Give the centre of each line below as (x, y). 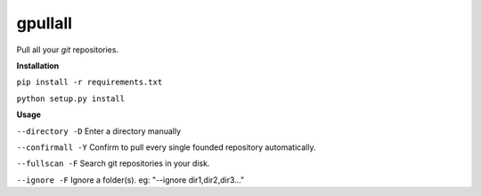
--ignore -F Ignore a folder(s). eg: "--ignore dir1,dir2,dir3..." (130, 180)
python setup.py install (70, 98)
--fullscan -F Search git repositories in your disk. (113, 163)
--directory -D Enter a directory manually (99, 131)
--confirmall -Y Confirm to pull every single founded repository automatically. (166, 147)
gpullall (45, 23)
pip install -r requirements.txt (90, 82)
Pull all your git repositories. (68, 50)
